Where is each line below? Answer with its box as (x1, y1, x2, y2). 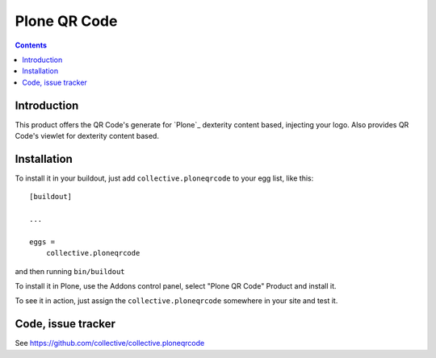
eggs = (29, 237, 56, 246)
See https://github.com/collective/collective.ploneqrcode (15, 339, 205, 348)
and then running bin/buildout (15, 266, 125, 276)
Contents (15, 40, 48, 50)
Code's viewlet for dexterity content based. (15, 131, 159, 141)
